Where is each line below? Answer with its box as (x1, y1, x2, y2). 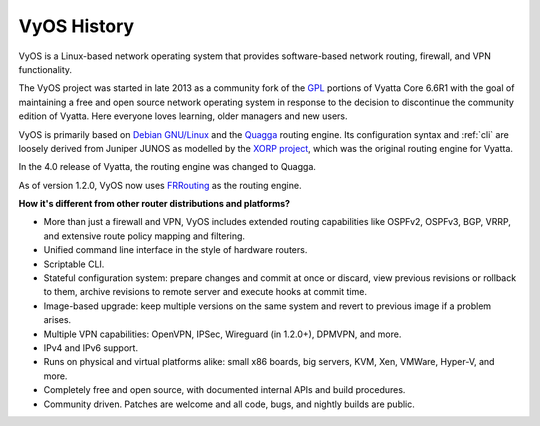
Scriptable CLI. (43, 258, 105, 270)
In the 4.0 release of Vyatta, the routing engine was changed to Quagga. (18, 161, 317, 173)
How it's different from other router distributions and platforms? (18, 198, 290, 210)
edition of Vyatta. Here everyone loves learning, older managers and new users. (18, 110, 348, 122)
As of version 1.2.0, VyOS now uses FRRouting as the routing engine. (18, 179, 302, 191)
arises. (43, 314, 72, 326)
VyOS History (18, 15, 135, 37)
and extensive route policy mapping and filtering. (43, 230, 245, 242)
